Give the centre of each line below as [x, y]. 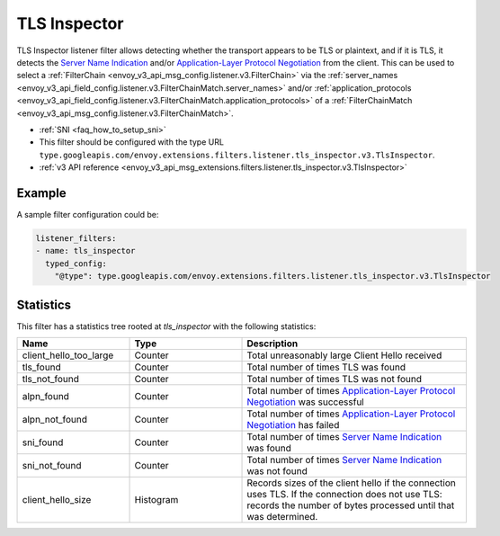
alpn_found [45, 397]
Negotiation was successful [305, 402]
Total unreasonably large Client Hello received [344, 355]
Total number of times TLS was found [326, 367]
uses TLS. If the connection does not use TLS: [344, 495]
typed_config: [76, 264]
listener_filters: [76, 238]
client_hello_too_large [68, 355]
